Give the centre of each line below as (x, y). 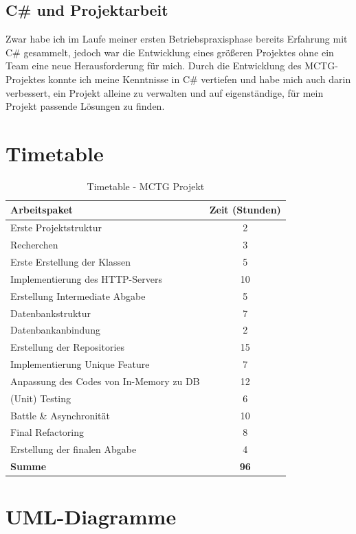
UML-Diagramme (91, 516)
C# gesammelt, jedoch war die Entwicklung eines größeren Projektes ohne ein (170, 52)
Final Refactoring (47, 432)
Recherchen (34, 245)
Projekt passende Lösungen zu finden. (85, 106)
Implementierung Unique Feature (80, 364)
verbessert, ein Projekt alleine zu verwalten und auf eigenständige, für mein (165, 92)
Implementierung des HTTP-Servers (86, 278)
